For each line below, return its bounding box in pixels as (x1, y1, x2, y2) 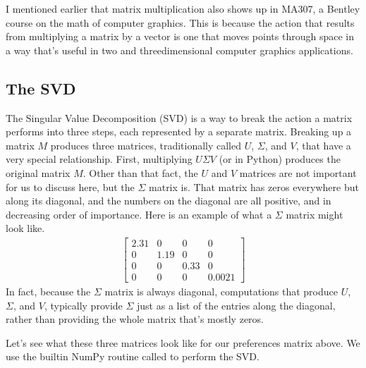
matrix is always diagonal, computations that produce (104, 284, 338, 299)
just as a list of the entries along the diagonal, (137, 298, 336, 312)
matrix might (286, 207, 343, 221)
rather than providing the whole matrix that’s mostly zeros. (6, 312, 264, 326)
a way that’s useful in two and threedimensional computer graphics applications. (6, 42, 353, 57)
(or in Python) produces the (219, 152, 341, 166)
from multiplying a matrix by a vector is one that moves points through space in (6, 29, 354, 44)
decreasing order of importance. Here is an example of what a (6, 207, 272, 221)
